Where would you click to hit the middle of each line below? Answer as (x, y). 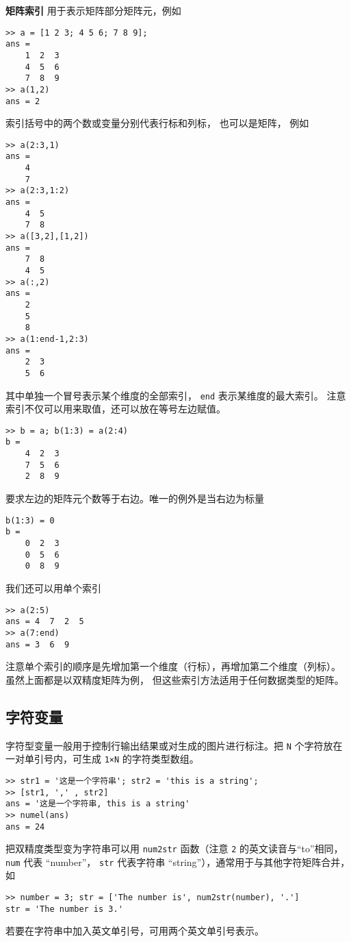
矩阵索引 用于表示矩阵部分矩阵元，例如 (93, 10)
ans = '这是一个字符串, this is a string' (98, 804)
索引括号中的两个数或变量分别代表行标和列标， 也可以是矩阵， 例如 (157, 123)
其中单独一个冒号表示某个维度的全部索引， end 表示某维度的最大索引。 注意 (176, 395)
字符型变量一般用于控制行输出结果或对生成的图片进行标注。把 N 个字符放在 (174, 745)
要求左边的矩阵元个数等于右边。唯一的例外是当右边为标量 (135, 498)
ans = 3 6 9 (38, 644)
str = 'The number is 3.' (64, 909)
